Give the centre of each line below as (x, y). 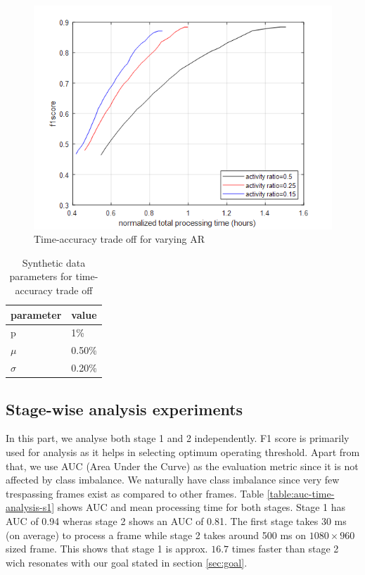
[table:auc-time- (301, 493)
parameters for (41, 276)
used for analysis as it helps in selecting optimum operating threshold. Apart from (183, 452)
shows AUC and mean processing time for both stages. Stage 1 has (201, 507)
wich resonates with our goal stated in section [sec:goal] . (127, 562)
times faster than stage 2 (285, 549)
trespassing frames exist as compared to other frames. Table (135, 493)
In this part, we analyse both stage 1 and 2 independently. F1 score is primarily (178, 438)
